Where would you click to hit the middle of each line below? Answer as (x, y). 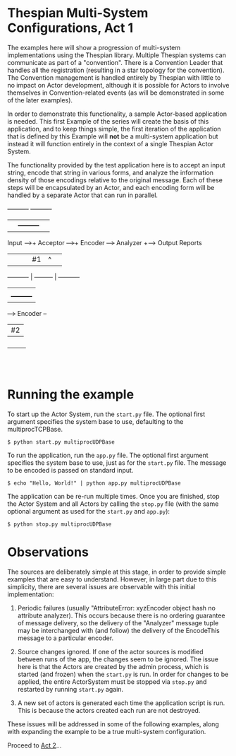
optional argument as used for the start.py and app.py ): (89, 511)
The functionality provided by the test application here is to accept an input (116, 165)
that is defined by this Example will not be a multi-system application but (113, 136)
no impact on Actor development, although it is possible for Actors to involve (118, 85)
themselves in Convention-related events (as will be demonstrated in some (116, 93)
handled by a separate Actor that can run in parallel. (83, 195)
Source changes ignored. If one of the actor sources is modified (110, 651)
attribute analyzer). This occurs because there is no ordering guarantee (121, 615)
